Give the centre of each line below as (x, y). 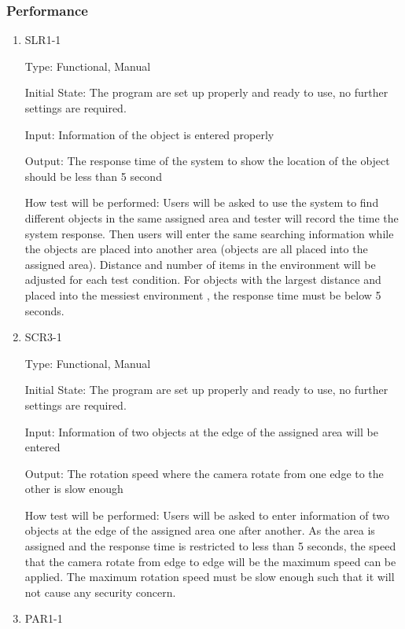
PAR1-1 (44, 618)
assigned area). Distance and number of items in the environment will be (200, 264)
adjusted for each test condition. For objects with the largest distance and (203, 280)
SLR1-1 (43, 40)
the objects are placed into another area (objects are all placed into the (196, 249)
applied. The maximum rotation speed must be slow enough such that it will (210, 577)
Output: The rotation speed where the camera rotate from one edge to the (204, 473)
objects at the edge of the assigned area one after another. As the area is (200, 530)
